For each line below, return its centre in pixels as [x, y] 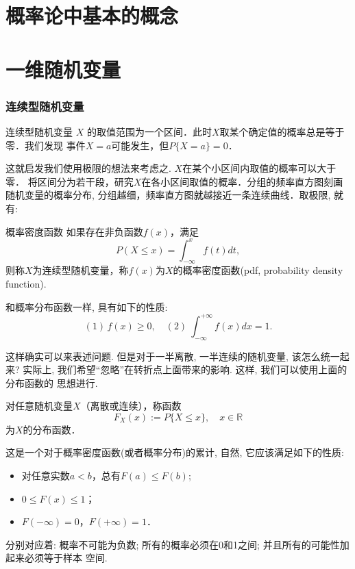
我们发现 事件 [55, 145]
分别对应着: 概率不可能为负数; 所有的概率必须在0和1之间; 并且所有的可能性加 [177, 544]
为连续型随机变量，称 [81, 270]
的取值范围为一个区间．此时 [149, 131]
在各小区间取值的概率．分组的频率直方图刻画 [242, 181]
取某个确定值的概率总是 [272, 131]
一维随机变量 [63, 69]
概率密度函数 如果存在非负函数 [74, 231]
